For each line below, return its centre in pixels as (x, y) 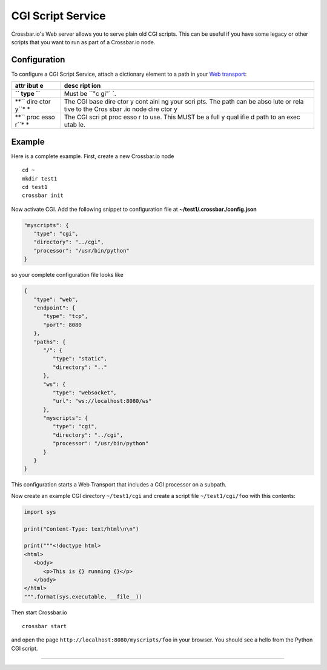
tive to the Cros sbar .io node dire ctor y (121, 109)
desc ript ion (82, 86)
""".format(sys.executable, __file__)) (83, 596)
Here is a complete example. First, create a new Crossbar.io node (93, 156)
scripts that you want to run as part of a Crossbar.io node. (83, 42)
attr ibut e (29, 86)
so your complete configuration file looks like (67, 275)
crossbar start (45, 626)
